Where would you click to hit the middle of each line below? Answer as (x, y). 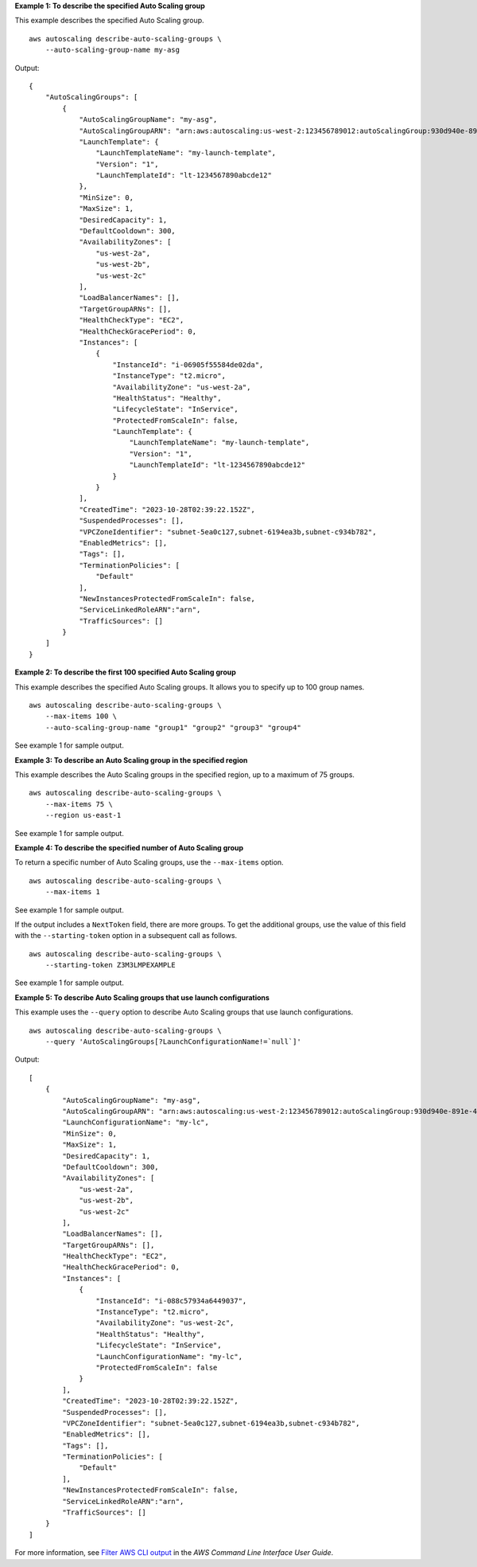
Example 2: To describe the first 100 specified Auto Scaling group (125, 672)
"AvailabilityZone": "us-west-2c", (165, 1323)
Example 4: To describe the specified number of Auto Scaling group (129, 847)
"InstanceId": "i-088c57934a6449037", (171, 1301)
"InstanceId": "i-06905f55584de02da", (188, 365)
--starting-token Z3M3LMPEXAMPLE (111, 965)
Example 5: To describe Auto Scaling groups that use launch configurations (142, 997)
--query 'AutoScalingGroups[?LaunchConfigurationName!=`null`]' (173, 1042)
